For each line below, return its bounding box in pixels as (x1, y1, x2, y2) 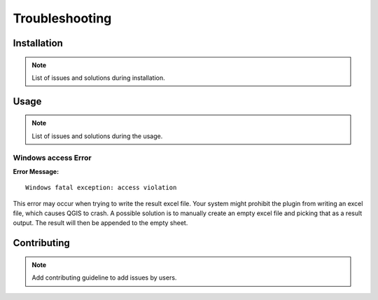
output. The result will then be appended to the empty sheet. (13, 219, 188, 227)
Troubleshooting (13, 11, 112, 26)
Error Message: (13, 167, 59, 175)
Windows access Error (13, 153, 92, 163)
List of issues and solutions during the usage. (31, 132, 163, 140)
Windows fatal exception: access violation (25, 184, 177, 192)
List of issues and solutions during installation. (31, 74, 166, 82)
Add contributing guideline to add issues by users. (31, 273, 177, 282)
